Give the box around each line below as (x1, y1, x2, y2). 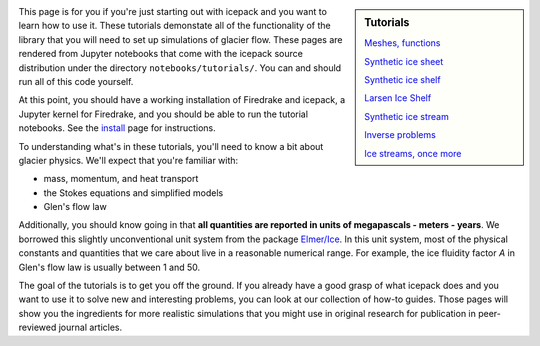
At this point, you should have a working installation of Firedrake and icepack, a (18, 94, 346, 106)
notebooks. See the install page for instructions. (18, 122, 217, 134)
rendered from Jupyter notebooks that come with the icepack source (18, 48, 304, 60)
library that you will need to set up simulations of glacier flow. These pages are (18, 33, 343, 45)
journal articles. (58, 321, 123, 334)
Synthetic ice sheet (364, 55, 444, 67)
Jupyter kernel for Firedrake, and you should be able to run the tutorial (18, 108, 309, 120)
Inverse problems (364, 129, 437, 141)
